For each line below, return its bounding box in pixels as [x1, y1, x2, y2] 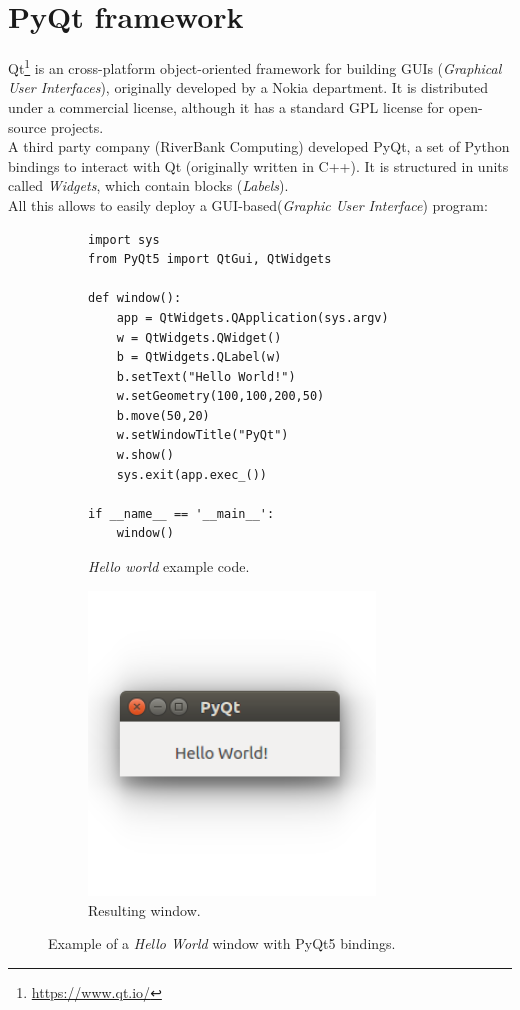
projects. [50, 116, 104, 137]
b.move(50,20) [116, 408, 210, 423]
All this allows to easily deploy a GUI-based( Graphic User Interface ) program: [8, 194, 488, 215]
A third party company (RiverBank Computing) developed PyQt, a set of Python [8, 136, 510, 157]
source [8, 116, 47, 137]
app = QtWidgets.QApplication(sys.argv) [116, 310, 389, 325]
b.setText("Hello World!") [116, 369, 296, 384]
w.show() [116, 448, 174, 463]
